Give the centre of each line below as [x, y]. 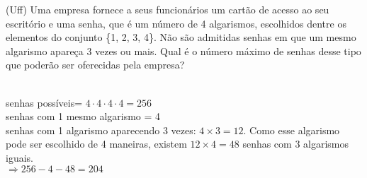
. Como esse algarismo [292, 130]
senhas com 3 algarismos [296, 144]
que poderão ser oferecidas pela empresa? [95, 65]
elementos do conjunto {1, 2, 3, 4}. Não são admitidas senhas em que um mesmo [181, 37]
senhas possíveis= [44, 102]
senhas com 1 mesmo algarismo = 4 [83, 116]
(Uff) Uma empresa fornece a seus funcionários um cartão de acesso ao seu [168, 9]
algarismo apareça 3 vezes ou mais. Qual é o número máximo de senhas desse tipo [183, 51]
